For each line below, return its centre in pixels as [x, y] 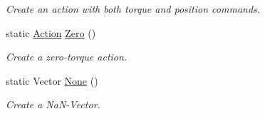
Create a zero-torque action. [67, 57]
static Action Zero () [51, 32]
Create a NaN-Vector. [53, 104]
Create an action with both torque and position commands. [133, 9]
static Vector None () [52, 80]
